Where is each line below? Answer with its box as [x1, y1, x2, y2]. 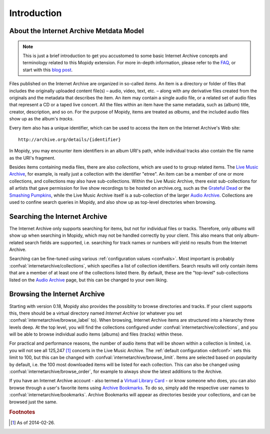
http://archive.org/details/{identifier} [18, 136, 121, 142]
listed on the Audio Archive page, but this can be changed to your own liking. [9, 276, 168, 283]
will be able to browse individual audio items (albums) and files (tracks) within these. [9, 331, 183, 337]
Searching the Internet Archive [9, 212, 107, 221]
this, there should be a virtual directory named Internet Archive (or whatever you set [9, 310, 182, 316]
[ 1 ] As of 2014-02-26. [10, 419, 55, 425]
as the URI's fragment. [9, 155, 56, 161]
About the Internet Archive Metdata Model [9, 27, 144, 35]
